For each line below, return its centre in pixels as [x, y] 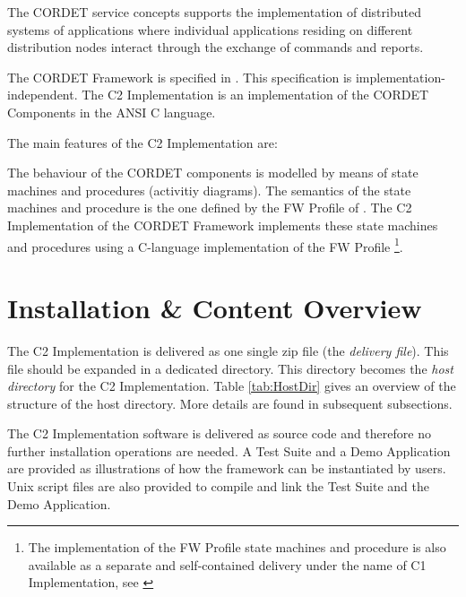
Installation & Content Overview [215, 307]
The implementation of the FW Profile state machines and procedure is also [237, 547]
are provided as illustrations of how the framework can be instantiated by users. [227, 468]
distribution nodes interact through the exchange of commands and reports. [216, 47]
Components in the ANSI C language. [112, 112]
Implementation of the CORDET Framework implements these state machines [223, 225]
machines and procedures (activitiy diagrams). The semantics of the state [209, 190]
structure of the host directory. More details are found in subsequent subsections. [230, 403]
